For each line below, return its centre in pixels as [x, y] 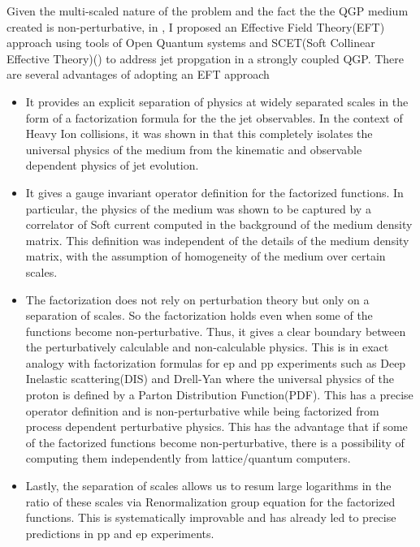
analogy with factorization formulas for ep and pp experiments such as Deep [216, 362]
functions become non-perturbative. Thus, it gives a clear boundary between [216, 331]
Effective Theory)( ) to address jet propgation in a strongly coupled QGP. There [206, 58]
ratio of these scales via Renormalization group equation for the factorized [210, 501]
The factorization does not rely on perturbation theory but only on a [197, 299]
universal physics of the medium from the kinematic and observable [194, 149]
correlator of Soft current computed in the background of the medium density [219, 224]
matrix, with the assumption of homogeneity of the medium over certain [206, 256]
